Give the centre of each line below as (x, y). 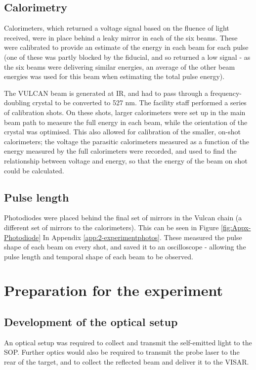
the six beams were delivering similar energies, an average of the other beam (120, 66)
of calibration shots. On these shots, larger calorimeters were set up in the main (125, 112)
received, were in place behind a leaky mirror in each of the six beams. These (121, 37)
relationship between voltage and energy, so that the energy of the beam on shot (126, 160)
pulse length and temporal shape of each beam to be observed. (99, 256)
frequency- (226, 93)
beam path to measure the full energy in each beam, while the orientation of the (126, 122)
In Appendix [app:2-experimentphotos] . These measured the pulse (142, 237)
